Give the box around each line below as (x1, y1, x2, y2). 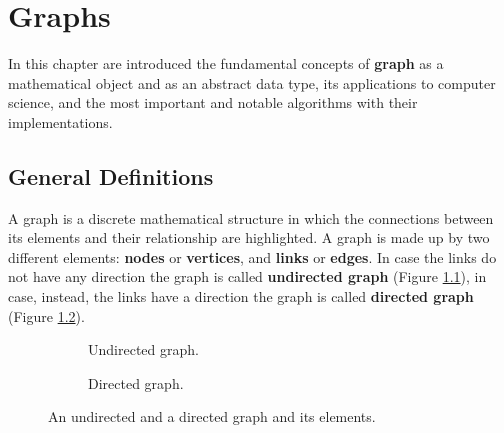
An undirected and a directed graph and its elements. (48, 406, 376, 427)
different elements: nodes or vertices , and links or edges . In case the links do (8, 246, 497, 267)
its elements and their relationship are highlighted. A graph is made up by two (8, 227, 490, 248)
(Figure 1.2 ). (8, 305, 85, 326)
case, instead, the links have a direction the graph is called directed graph (8, 286, 474, 307)
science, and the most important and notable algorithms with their (8, 92, 418, 113)
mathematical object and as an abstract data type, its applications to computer (8, 72, 496, 93)
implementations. (8, 111, 113, 132)
